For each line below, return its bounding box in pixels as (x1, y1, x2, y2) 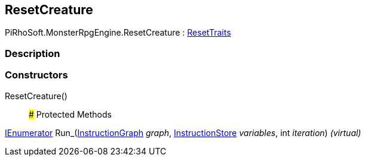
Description (5, 47, 60, 59)
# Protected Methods (29, 109, 112, 119)
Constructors (5, 69, 68, 81)
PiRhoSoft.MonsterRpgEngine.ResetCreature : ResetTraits (5, 27, 231, 38)
